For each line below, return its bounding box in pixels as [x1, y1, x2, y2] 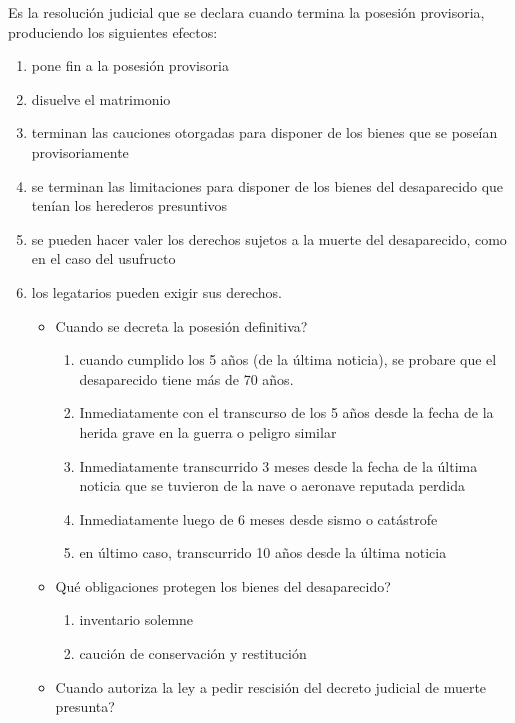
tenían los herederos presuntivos [31, 195, 228, 216]
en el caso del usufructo [31, 248, 176, 269]
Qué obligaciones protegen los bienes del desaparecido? [55, 575, 391, 596]
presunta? [55, 696, 115, 717]
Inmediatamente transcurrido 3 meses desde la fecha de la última [79, 455, 478, 476]
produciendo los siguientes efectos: [8, 21, 218, 42]
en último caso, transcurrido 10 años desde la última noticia [79, 542, 447, 563]
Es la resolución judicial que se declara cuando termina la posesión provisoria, [8, 2, 485, 22]
